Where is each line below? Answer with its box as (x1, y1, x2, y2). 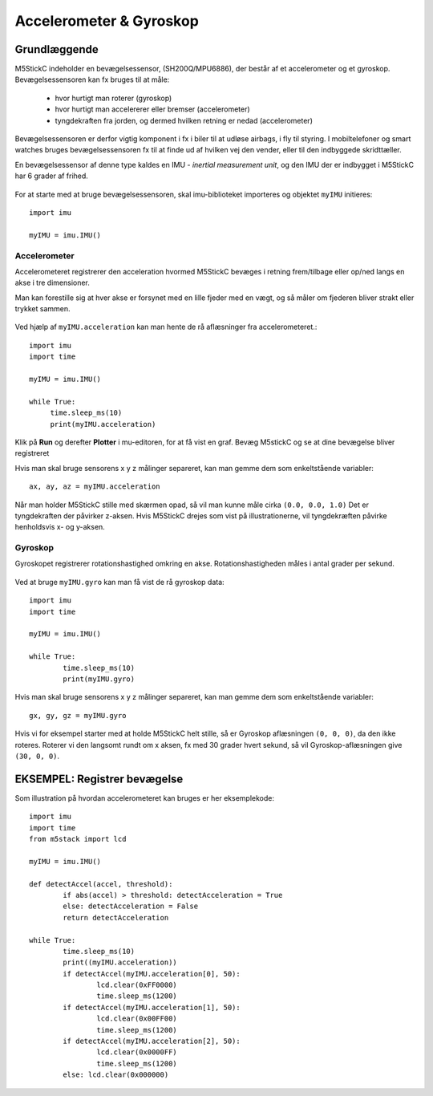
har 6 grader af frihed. (14, 171, 88, 181)
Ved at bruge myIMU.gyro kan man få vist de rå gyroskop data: (14, 577, 225, 587)
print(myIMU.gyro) (63, 674, 136, 684)
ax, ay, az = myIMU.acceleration (29, 482, 160, 491)
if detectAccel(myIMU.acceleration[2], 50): (63, 1037, 241, 1046)
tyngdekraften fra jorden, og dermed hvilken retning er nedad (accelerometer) (55, 116, 313, 125)
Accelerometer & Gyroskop (14, 12, 200, 30)
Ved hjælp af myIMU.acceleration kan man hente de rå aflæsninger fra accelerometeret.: (14, 322, 318, 332)
